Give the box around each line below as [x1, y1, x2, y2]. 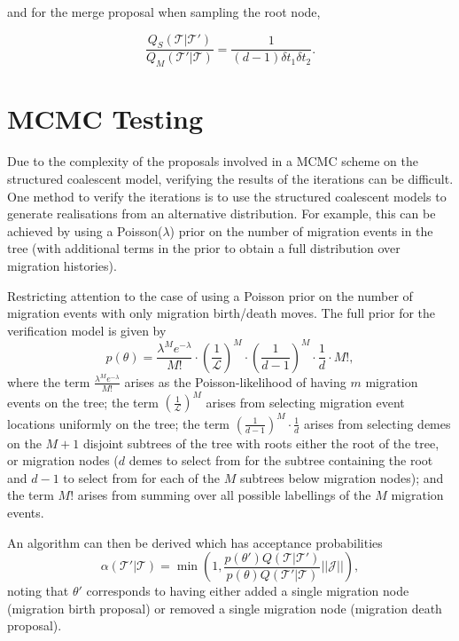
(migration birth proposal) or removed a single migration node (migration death [7, 598, 442, 617]
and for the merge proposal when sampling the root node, [7, 3, 321, 20]
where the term [7, 372, 90, 391]
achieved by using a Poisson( [7, 221, 163, 240]
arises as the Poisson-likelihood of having [124, 372, 346, 391]
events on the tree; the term [7, 392, 159, 411]
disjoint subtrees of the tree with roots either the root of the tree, [82, 433, 440, 452]
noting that [7, 582, 69, 600]
